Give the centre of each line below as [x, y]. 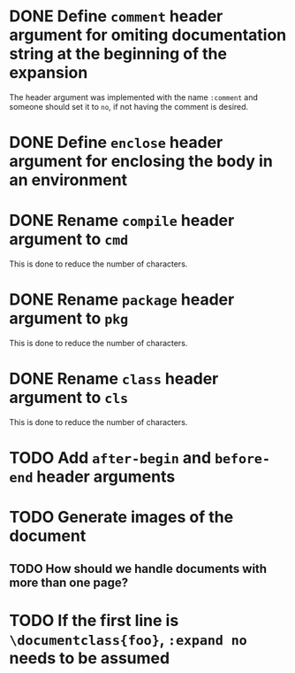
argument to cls [69, 398]
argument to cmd [69, 240]
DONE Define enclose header [116, 143]
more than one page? [69, 582]
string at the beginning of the [118, 54]
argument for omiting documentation [148, 35]
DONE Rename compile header [122, 221]
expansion [49, 73]
